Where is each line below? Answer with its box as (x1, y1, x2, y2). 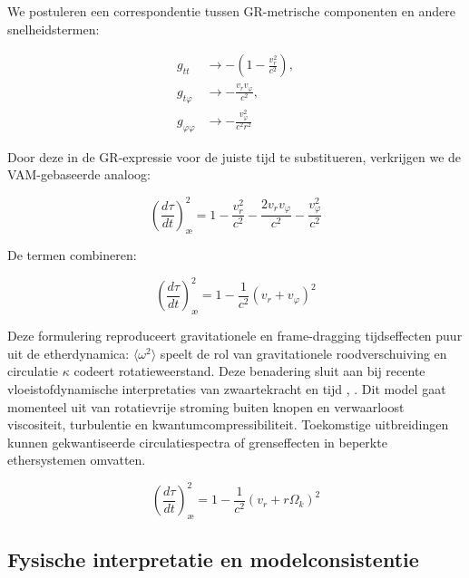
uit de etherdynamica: (7, 343, 130, 362)
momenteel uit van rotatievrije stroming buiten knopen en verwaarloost (7, 397, 405, 416)
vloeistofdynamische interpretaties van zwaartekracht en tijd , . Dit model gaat (7, 380, 446, 399)
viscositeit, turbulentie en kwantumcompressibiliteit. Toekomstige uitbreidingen (7, 415, 449, 434)
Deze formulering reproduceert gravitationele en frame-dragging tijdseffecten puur (7, 326, 463, 345)
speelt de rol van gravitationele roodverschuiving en (160, 343, 447, 362)
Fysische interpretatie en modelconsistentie (7, 544, 419, 573)
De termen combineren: (7, 246, 137, 265)
